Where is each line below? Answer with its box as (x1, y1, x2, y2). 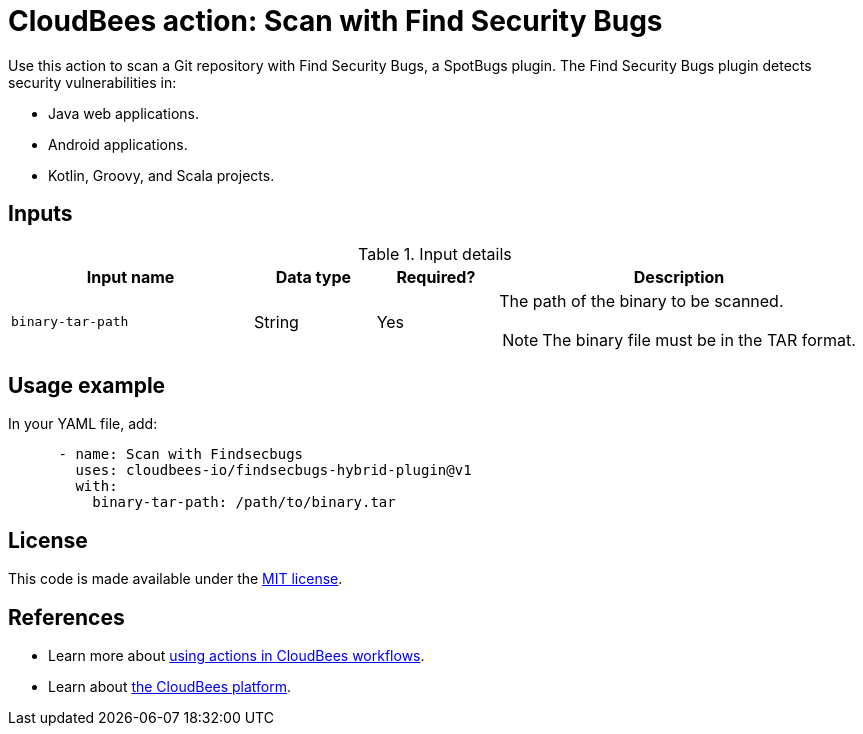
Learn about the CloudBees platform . (48, 678, 292, 696)
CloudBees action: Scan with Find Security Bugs (8, 4, 663, 38)
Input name (86, 266, 175, 287)
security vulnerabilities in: (8, 73, 177, 91)
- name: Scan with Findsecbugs (58, 446, 304, 463)
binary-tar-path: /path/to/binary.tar (92, 494, 396, 511)
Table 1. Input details (358, 243, 512, 264)
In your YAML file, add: (8, 415, 158, 433)
